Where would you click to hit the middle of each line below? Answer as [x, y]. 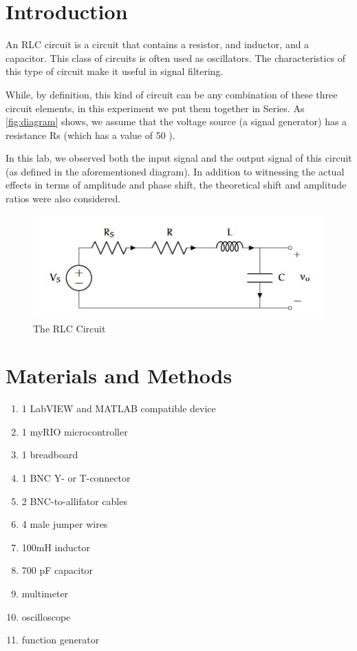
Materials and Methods [119, 375]
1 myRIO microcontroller [75, 431]
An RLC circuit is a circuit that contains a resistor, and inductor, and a [158, 44]
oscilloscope [46, 616]
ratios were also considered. [63, 199]
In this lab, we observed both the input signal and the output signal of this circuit [179, 158]
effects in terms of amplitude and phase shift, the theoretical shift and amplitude [176, 185]
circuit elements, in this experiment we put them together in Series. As [155, 108]
